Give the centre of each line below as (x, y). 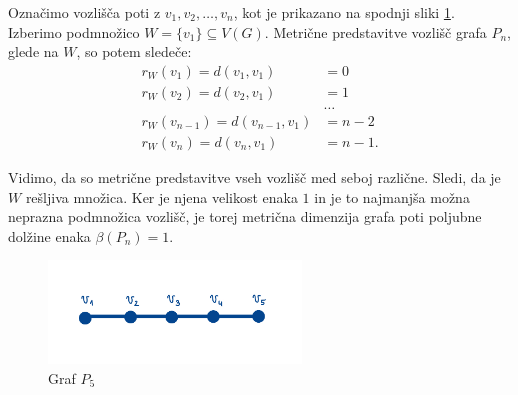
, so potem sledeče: (134, 51)
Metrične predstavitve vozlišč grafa (380, 31)
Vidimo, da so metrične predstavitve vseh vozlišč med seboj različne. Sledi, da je (254, 176)
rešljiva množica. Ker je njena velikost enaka (161, 196)
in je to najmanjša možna (392, 196)
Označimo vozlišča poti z (84, 12)
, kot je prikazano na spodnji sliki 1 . (344, 12)
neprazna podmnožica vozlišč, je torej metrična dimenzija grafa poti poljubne (245, 216)
